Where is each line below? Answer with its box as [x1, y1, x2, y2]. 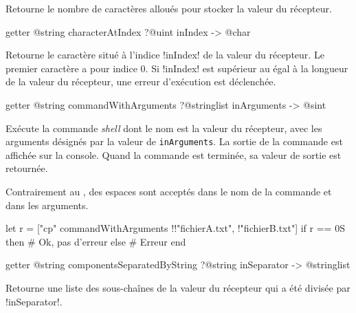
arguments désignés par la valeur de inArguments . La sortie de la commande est [5, 134, 343, 149]
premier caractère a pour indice [5, 61, 137, 75]
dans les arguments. [5, 197, 89, 212]
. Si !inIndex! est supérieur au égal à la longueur [145, 61, 348, 75]
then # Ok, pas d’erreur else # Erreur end [5, 234, 186, 248]
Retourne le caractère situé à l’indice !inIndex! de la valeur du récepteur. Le [5, 47, 324, 62]
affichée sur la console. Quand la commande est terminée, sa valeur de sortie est [5, 147, 342, 162]
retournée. [5, 161, 48, 175]
